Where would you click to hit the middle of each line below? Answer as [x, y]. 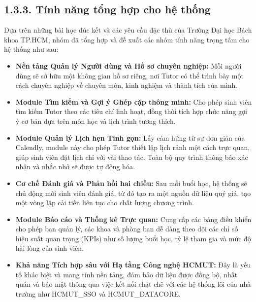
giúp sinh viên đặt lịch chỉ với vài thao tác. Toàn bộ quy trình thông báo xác [132, 157]
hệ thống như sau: [31, 49]
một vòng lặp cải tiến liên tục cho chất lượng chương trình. [105, 203]
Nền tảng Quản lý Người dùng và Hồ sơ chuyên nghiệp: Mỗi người [128, 65]
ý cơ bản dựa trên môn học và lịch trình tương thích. [96, 121]
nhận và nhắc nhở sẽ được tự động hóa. [75, 167]
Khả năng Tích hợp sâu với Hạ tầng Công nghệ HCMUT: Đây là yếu [133, 265]
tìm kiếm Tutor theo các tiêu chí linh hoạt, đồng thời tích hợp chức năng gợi [131, 111]
